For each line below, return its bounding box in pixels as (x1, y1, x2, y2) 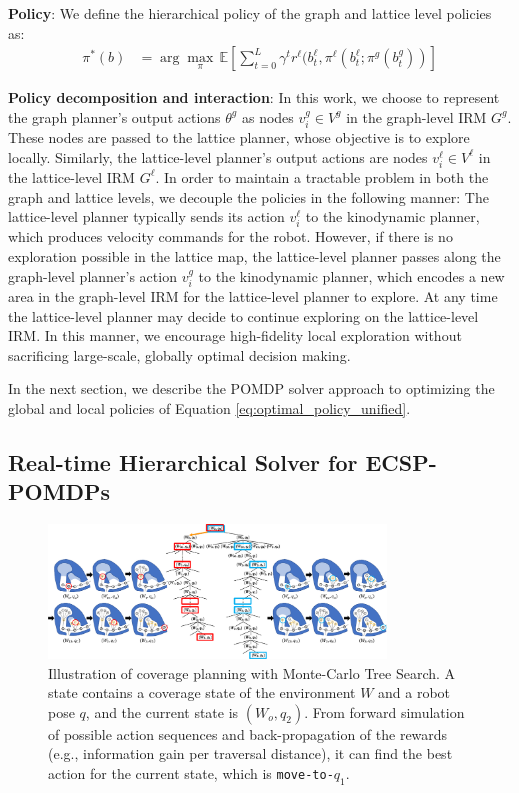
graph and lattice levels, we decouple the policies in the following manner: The (8, 186, 489, 207)
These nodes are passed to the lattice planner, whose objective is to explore (8, 127, 470, 148)
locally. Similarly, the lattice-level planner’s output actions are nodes (8, 146, 428, 167)
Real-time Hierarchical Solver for (8, 446, 358, 477)
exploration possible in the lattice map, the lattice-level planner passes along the (8, 245, 501, 266)
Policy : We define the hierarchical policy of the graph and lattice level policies (8, 3, 492, 23)
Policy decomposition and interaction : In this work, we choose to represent (8, 87, 500, 108)
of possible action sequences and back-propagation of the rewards (48, 723, 448, 744)
